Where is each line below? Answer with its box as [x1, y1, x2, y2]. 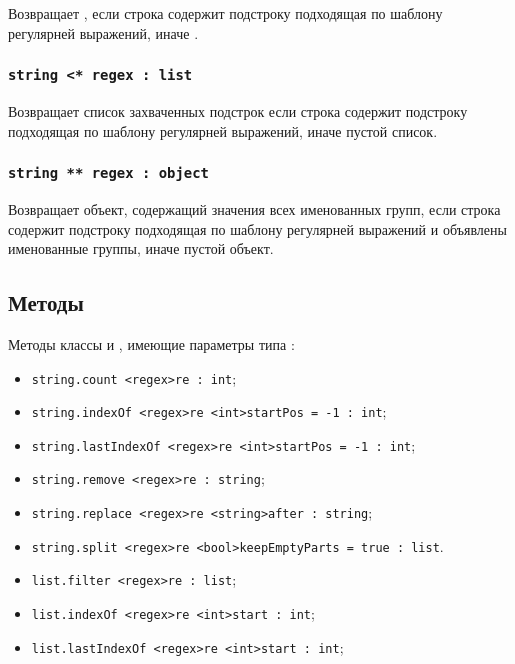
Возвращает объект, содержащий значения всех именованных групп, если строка [8, 198, 501, 219]
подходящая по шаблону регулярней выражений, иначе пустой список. [8, 120, 438, 141]
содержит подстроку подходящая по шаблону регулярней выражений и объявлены [8, 218, 507, 239]
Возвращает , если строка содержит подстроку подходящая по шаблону [8, 3, 443, 23]
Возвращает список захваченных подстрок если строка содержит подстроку [8, 100, 468, 121]
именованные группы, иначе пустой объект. [8, 238, 274, 259]
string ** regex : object [8, 165, 209, 182]
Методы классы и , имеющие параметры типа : [8, 333, 295, 354]
